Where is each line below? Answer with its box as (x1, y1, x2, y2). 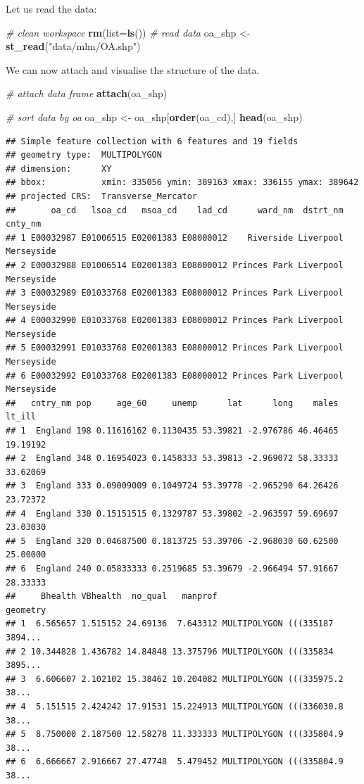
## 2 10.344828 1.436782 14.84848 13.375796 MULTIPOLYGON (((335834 (6, 646, 334, 657)
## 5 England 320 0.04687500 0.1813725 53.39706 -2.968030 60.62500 (6, 536, 339, 546)
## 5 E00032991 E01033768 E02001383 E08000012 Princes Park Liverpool (6, 343, 344, 353)
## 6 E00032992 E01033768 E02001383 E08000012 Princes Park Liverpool (6, 370, 344, 381)
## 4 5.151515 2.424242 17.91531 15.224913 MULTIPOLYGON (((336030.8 (6, 701, 344, 712)
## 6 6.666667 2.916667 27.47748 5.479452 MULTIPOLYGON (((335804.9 (6, 757, 344, 767)
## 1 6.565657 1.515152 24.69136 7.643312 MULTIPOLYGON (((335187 (6, 619, 334, 629)
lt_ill (6, 412, 36, 422)
